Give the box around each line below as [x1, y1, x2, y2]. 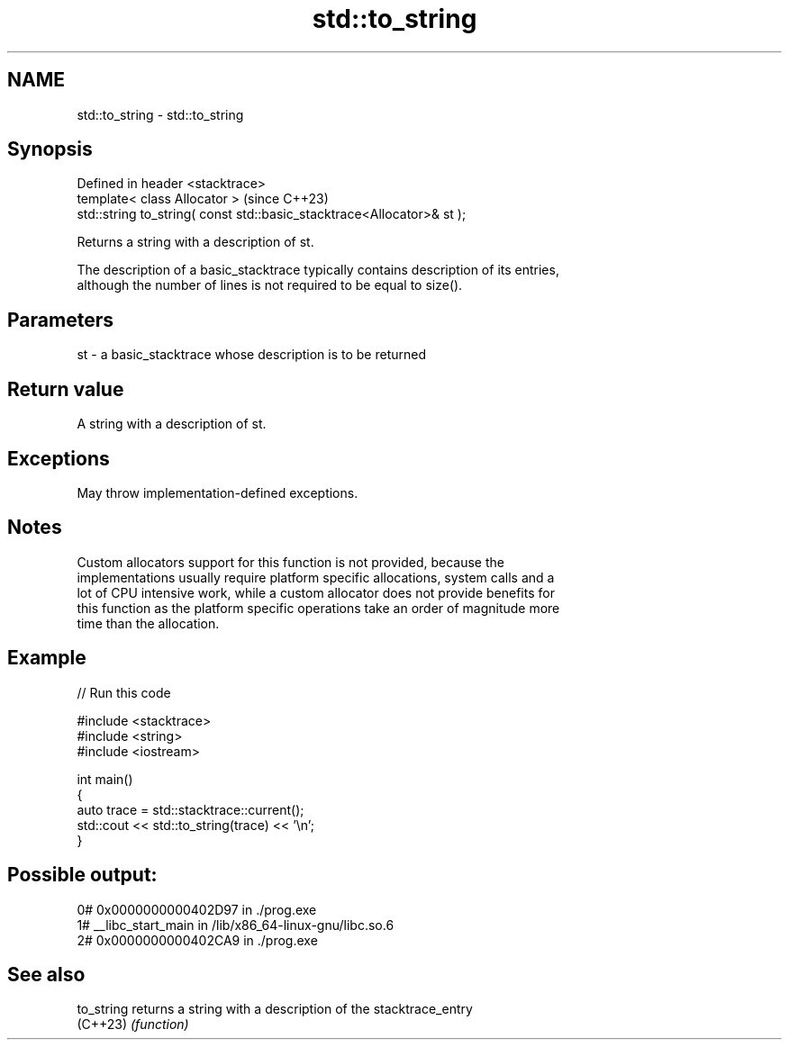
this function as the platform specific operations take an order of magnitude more [77, 600, 560, 616]
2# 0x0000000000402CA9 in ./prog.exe [77, 932, 318, 948]
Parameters [7, 308, 113, 331]
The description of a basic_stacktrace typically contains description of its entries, [77, 262, 559, 278]
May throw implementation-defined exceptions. [77, 484, 358, 501]
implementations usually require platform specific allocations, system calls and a [77, 569, 555, 585]
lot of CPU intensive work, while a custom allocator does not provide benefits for [77, 584, 555, 600]
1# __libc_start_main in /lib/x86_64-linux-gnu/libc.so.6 [77, 916, 394, 933]
